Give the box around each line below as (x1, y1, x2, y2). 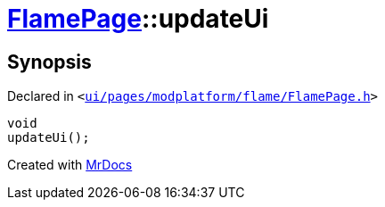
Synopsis (7, 50, 92, 73)
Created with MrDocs (7, 157, 133, 173)
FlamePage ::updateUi (7, 4, 269, 34)
